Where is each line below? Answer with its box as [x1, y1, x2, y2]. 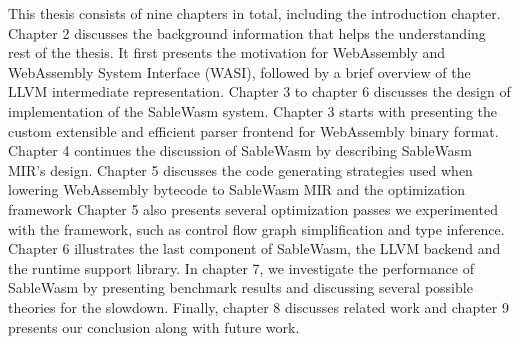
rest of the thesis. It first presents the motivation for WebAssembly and [8, 42, 446, 63]
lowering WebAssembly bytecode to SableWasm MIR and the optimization [8, 179, 466, 200]
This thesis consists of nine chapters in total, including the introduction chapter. [8, 3, 501, 23]
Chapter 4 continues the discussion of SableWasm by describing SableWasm [8, 140, 472, 161]
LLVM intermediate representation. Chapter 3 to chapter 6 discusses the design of [8, 81, 511, 102]
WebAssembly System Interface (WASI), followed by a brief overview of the [8, 61, 471, 82]
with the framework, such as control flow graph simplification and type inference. [8, 218, 505, 239]
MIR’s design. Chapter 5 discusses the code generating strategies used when [8, 159, 473, 180]
